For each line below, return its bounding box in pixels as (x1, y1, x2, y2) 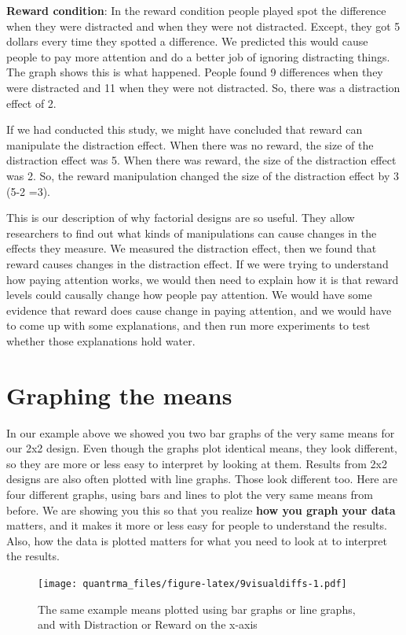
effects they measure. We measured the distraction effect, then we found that (6, 240, 377, 257)
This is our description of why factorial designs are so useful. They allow (6, 209, 355, 226)
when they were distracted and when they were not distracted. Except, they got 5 (6, 17, 401, 34)
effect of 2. (6, 94, 57, 111)
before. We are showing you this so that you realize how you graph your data (6, 501, 396, 518)
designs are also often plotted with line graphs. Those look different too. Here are (6, 471, 397, 487)
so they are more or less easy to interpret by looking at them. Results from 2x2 (6, 455, 388, 471)
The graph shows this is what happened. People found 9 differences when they (6, 64, 383, 80)
